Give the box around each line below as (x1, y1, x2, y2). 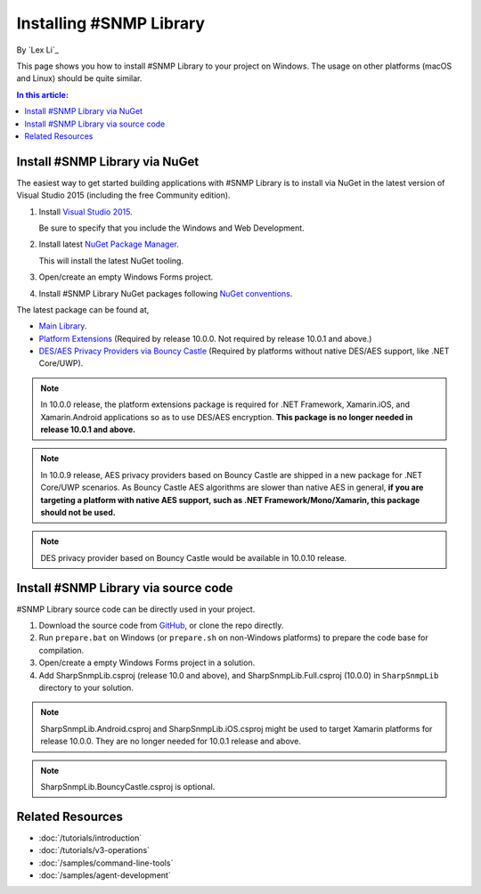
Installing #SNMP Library (16, 13, 205, 33)
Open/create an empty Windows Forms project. (38, 272, 214, 282)
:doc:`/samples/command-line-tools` (38, 857, 174, 868)
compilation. (38, 645, 85, 655)
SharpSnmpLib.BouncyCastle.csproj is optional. (40, 781, 216, 792)
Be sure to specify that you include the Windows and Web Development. (38, 223, 305, 233)
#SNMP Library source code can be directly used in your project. (16, 604, 256, 614)
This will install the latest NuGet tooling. (38, 255, 184, 266)
